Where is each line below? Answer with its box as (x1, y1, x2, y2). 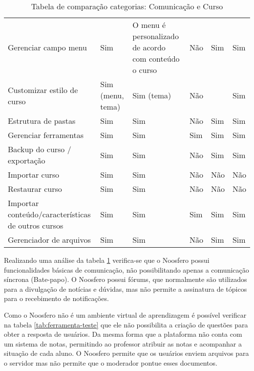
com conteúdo (132, 53, 180, 64)
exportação (8, 155, 45, 166)
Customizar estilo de (8, 84, 78, 95)
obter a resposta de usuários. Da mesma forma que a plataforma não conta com (4, 329, 242, 339)
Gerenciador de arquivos (8, 234, 91, 245)
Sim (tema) (132, 90, 171, 101)
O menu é (132, 19, 166, 30)
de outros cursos (8, 220, 63, 231)
